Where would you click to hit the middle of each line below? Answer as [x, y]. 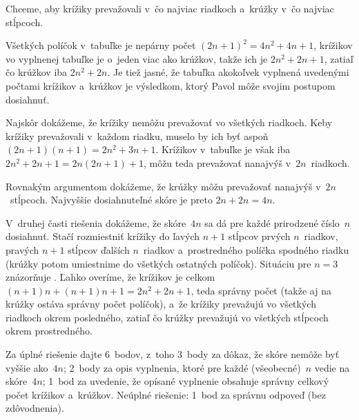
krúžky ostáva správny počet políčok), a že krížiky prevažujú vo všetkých [161, 304]
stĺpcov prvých [259, 236]
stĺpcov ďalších [99, 249]
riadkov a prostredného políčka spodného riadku [246, 249]
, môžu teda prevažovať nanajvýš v [217, 162]
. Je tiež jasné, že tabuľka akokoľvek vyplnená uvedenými [228, 72]
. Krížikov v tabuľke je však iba [223, 149]
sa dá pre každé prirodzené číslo [272, 222]
